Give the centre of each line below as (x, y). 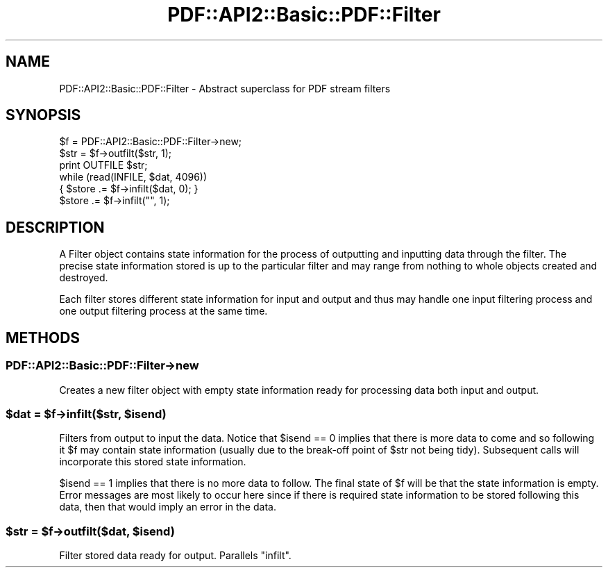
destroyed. (84, 278)
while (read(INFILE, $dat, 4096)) (133, 177)
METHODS (43, 338)
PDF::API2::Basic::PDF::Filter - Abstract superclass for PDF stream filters (225, 88)
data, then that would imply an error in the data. (168, 507)
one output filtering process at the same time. (163, 311)
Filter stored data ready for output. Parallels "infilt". (175, 555)
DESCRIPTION (55, 227)
